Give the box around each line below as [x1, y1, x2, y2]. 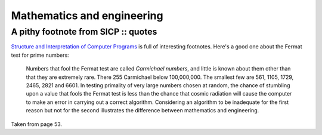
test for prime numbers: [11, 51, 69, 59]
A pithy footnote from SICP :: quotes [11, 26, 157, 37]
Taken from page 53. [11, 120, 63, 128]
